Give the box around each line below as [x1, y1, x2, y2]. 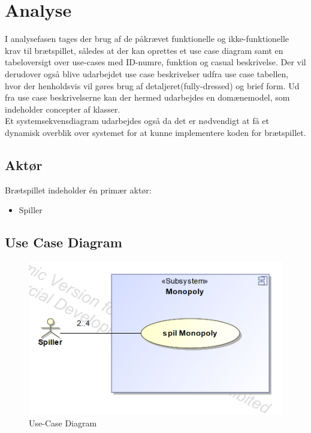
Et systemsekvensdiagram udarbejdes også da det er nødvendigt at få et [5, 114, 269, 127]
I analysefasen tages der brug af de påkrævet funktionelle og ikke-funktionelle [5, 32, 289, 45]
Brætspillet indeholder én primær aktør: [5, 183, 152, 196]
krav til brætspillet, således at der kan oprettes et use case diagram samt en [5, 44, 283, 56]
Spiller [19, 204, 43, 216]
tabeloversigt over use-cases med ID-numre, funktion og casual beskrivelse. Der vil [5, 56, 306, 68]
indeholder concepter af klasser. [5, 102, 120, 115]
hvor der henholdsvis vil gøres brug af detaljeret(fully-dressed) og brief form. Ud [5, 79, 300, 92]
